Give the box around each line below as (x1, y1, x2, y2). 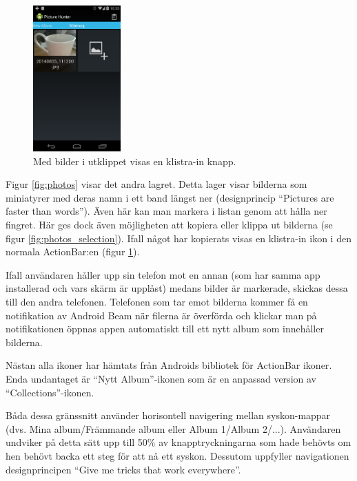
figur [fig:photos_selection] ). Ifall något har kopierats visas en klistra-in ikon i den (6, 231, 351, 245)
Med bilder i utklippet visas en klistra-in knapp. (33, 153, 236, 168)
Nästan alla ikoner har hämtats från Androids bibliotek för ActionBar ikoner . (6, 358, 332, 372)
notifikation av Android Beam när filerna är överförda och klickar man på (6, 308, 317, 322)
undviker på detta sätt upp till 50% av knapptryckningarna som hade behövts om (6, 435, 351, 449)
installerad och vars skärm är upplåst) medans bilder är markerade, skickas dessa (6, 281, 348, 295)
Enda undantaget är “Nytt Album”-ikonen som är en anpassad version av (6, 372, 316, 386)
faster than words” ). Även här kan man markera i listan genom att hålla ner (6, 204, 327, 218)
